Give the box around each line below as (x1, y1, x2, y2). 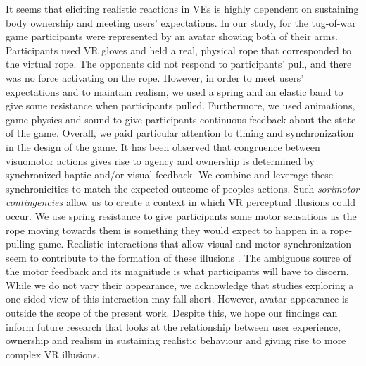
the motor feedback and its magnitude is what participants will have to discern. (6, 264, 349, 279)
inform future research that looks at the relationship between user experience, (6, 319, 341, 334)
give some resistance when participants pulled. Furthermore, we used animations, (6, 98, 355, 113)
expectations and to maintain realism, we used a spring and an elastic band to (6, 84, 343, 99)
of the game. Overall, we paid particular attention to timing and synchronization (6, 126, 354, 140)
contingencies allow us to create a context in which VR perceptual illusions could (6, 195, 356, 209)
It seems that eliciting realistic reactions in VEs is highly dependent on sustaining (6, 1, 359, 16)
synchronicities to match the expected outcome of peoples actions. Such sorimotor (6, 181, 360, 195)
